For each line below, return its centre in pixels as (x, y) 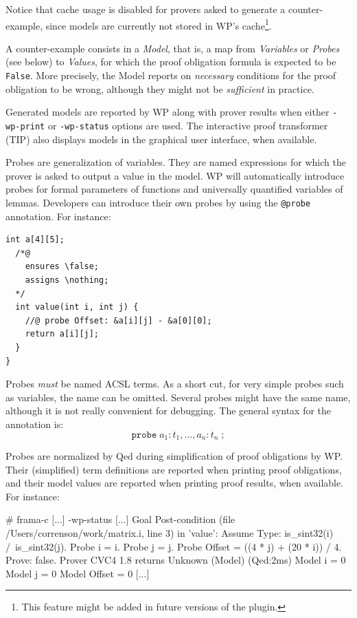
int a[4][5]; (35, 240)
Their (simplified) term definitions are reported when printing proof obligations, (174, 469)
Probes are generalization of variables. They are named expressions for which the (176, 162)
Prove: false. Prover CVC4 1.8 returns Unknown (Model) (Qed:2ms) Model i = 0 (176, 560)
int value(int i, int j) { (77, 307)
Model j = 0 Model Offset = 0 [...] (78, 573)
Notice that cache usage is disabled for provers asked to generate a (146, 9)
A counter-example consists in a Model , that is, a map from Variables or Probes (173, 48)
